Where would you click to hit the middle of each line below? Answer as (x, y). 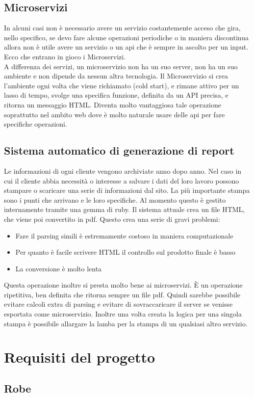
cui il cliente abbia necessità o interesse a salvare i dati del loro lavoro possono (122, 180)
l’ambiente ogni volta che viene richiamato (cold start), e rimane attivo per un (122, 85)
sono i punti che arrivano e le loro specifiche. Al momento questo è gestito (115, 199)
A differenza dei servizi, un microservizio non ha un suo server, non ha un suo (121, 66)
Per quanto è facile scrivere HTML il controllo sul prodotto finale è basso (125, 252)
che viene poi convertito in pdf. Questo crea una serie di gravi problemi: (112, 219)
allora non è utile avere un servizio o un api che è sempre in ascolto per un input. (126, 47)
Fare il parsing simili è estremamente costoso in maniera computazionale (124, 235)
